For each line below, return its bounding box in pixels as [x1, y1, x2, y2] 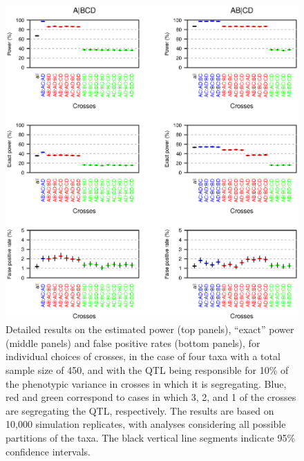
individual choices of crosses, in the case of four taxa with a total [6, 349, 281, 364]
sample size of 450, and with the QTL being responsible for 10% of [6, 363, 289, 377]
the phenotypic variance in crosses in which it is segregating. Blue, [6, 376, 287, 391]
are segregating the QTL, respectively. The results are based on [6, 403, 274, 417]
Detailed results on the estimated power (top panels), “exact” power [6, 322, 294, 337]
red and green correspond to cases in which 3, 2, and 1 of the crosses [6, 390, 296, 404]
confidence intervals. [6, 444, 91, 458]
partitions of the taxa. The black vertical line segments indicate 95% [6, 430, 296, 444]
